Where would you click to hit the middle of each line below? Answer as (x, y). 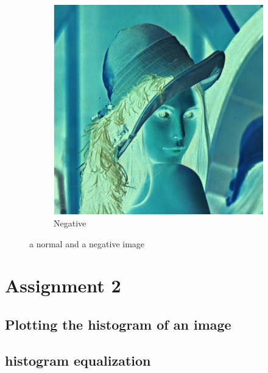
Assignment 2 (63, 285)
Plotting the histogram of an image (118, 324)
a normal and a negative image (87, 243)
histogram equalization (78, 360)
